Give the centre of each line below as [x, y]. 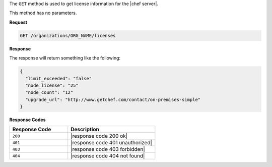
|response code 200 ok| [99, 136]
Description [85, 130]
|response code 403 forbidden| [108, 149]
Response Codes [27, 120]
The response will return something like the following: [65, 58]
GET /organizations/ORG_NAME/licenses [68, 36]
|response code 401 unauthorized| [111, 143]
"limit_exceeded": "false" [59, 78]
